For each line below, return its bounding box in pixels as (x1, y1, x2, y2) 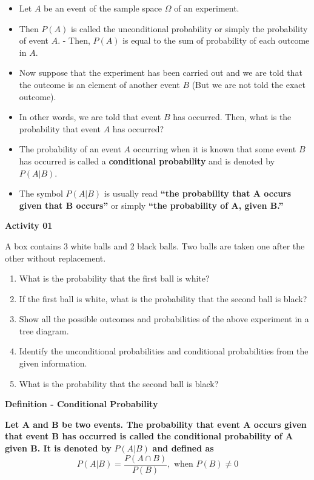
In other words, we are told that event (19, 110, 161, 123)
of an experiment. (174, 2, 239, 14)
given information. (19, 357, 87, 370)
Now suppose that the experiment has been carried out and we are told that (19, 66, 302, 79)
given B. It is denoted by (5, 442, 112, 455)
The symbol (19, 187, 63, 200)
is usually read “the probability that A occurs (104, 187, 292, 200)
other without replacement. (5, 251, 106, 264)
